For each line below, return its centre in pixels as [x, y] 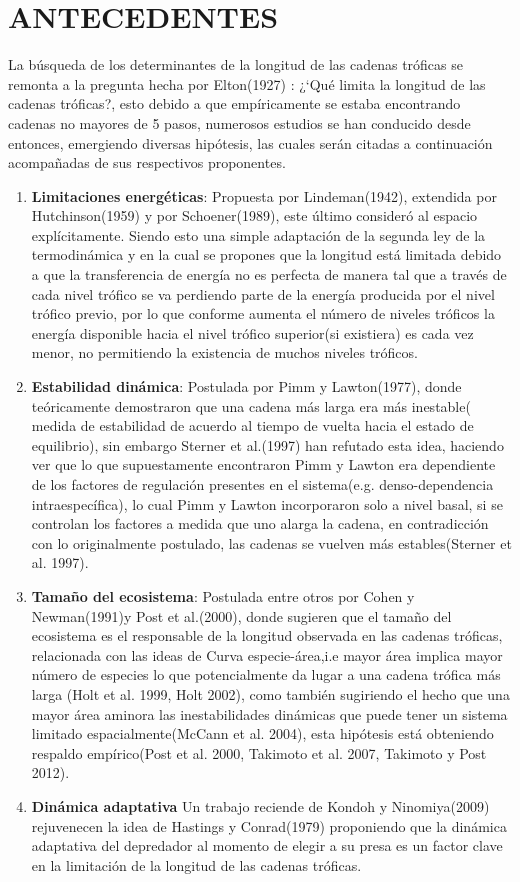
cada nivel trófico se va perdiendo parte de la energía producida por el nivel [263, 293]
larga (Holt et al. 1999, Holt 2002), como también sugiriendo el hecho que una [270, 693]
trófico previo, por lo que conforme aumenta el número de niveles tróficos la [263, 313]
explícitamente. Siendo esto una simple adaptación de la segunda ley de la [258, 234]
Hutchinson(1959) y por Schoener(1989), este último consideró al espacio [254, 215]
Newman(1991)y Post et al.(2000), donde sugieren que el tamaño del [241, 615]
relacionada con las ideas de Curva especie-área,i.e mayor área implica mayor [267, 654]
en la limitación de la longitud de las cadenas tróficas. [196, 864]
